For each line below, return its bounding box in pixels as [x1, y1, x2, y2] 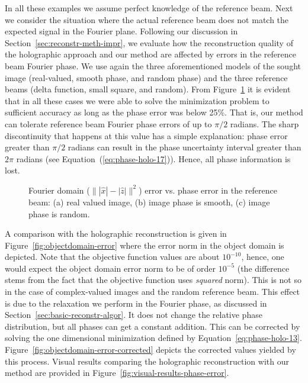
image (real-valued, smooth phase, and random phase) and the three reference [5, 71, 288, 83]
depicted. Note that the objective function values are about [5, 250, 220, 263]
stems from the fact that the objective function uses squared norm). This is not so [5, 273, 301, 286]
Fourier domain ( [28, 184, 90, 196]
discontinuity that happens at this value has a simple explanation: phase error [5, 129, 288, 141]
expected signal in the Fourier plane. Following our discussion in [5, 25, 238, 37]
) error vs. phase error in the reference [139, 184, 277, 196]
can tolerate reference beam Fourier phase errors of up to [5, 117, 212, 130]
